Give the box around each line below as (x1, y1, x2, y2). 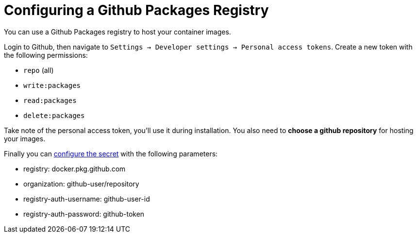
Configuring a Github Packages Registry (4, 2, 269, 18)
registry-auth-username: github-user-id (23, 194, 150, 203)
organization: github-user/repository (23, 179, 139, 188)
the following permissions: (4, 51, 88, 59)
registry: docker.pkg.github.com (23, 164, 126, 173)
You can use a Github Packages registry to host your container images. (4, 27, 231, 36)
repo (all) (23, 66, 54, 74)
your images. (4, 134, 46, 143)
